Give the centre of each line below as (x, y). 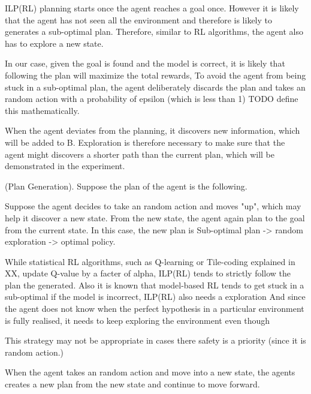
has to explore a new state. (54, 43)
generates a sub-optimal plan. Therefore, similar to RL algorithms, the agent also (154, 31)
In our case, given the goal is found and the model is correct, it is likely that (145, 63)
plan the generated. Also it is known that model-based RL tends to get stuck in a (155, 285)
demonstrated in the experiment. (65, 166)
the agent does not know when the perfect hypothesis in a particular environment (155, 309)
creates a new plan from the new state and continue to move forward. (132, 384)
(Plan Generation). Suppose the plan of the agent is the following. (126, 186)
